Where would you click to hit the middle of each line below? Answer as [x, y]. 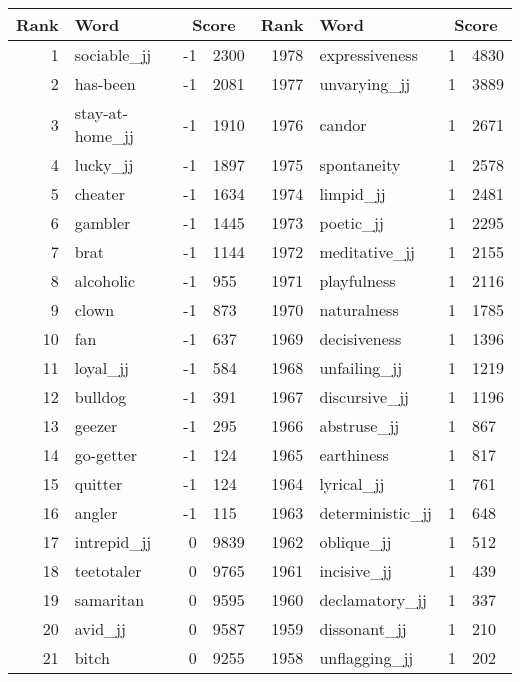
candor [343, 124]
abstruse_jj [359, 425]
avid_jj [100, 628]
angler [96, 512]
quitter [98, 483]
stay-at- [101, 112]
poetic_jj [351, 222]
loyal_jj [101, 367]
